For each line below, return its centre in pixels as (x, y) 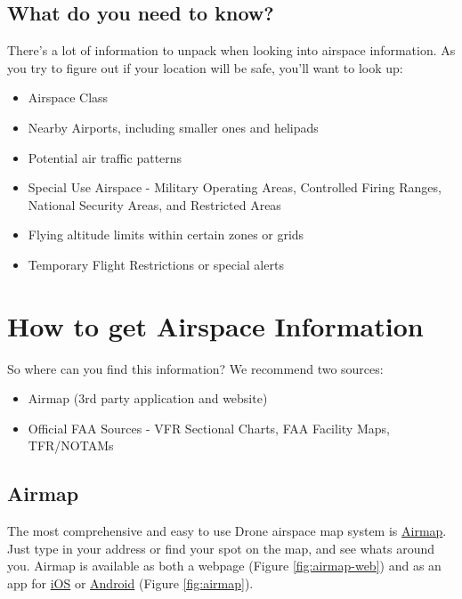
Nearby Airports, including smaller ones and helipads (173, 127)
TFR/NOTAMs (71, 445)
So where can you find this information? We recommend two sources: (195, 368)
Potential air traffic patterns (105, 157)
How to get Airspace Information (215, 325)
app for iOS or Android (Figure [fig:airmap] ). (130, 583)
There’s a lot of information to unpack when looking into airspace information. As (231, 50)
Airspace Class (68, 97)
